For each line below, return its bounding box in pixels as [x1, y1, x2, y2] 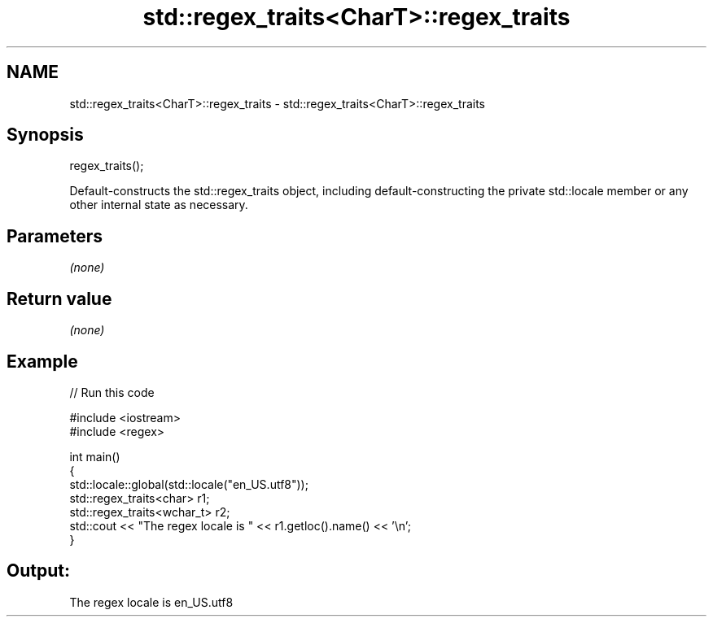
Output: [7, 560, 70, 582]
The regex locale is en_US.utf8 [69, 595, 234, 609]
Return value [7, 288, 112, 309]
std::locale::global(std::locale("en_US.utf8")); [69, 477, 308, 491]
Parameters [7, 225, 103, 246]
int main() [69, 449, 120, 464]
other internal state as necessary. [69, 198, 248, 212]
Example [7, 351, 78, 372]
